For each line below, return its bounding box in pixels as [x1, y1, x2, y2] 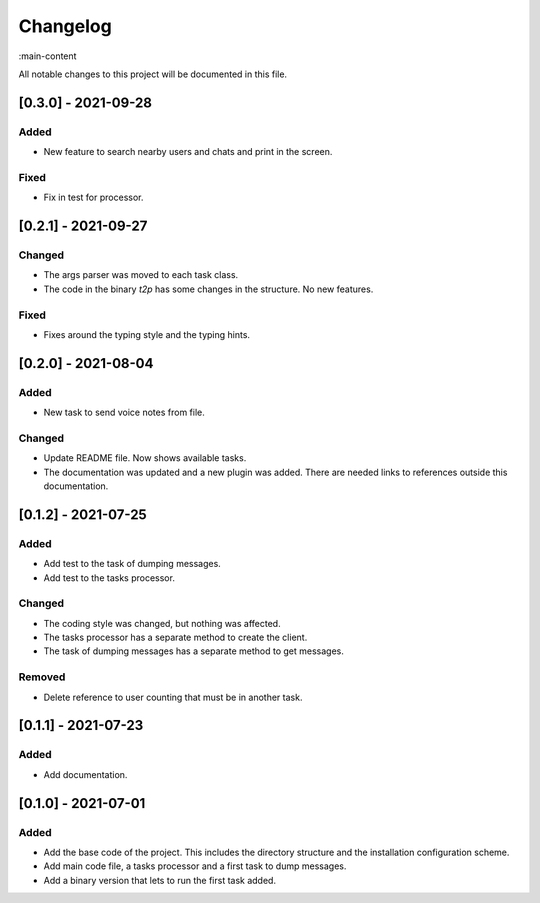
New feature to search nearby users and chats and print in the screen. [43, 146, 333, 158]
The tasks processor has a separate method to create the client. [43, 631, 308, 644]
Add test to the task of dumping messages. [43, 558, 222, 570]
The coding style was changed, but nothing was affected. [43, 617, 281, 629]
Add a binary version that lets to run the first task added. [43, 874, 277, 886]
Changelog [18, 15, 112, 37]
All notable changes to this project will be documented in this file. [18, 68, 288, 80]
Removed [18, 670, 66, 684]
